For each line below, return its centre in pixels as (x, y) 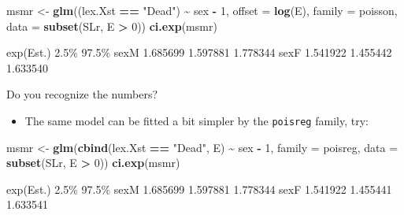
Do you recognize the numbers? (82, 94)
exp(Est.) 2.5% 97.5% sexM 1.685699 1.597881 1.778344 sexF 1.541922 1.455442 (199, 52)
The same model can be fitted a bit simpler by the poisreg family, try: (196, 120)
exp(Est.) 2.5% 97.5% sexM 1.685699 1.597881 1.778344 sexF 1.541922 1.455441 (199, 189)
